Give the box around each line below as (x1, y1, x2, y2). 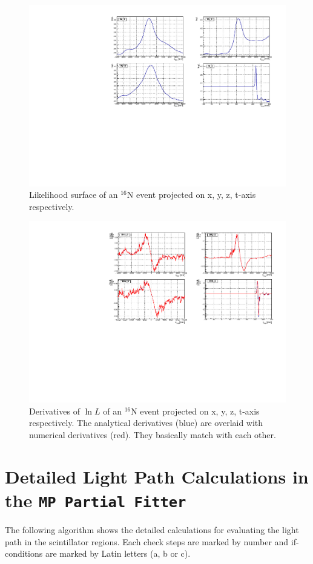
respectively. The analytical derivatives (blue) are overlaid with (29, 416, 263, 429)
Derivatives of (29, 404, 80, 417)
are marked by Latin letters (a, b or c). (45, 547, 191, 560)
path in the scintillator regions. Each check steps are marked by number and (5, 535, 289, 548)
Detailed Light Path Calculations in (5, 464, 309, 488)
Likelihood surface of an (29, 188, 118, 201)
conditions (5, 547, 43, 560)
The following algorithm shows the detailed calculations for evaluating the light (5, 523, 299, 536)
